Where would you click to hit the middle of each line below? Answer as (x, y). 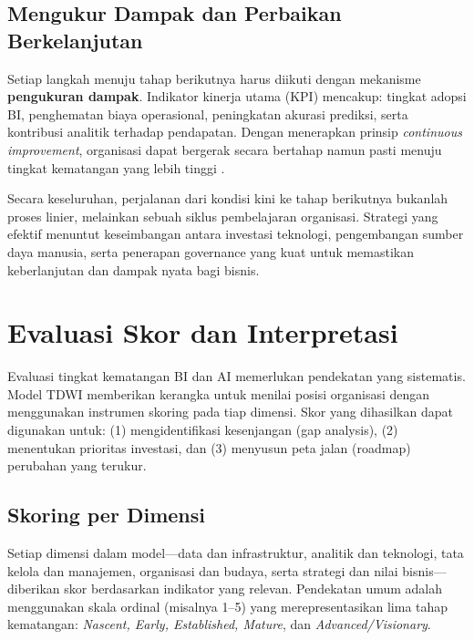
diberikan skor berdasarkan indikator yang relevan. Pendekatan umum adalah (225, 588)
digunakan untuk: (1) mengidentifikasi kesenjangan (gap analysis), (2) (203, 430)
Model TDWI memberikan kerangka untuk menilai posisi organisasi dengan (219, 393)
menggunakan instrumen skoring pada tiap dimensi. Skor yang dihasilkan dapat (230, 412)
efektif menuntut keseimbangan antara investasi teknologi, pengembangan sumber (236, 234)
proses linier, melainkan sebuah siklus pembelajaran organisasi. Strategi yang (223, 216)
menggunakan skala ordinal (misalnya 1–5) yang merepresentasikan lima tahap (228, 606)
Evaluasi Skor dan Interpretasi (203, 332)
